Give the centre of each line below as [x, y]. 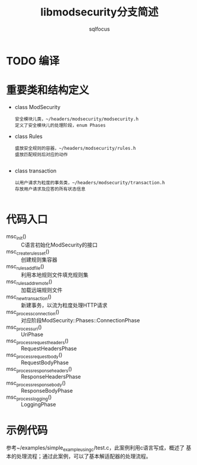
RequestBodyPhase [45, 363]
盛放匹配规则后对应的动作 [41, 155]
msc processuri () [24, 328]
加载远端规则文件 [42, 290]
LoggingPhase [38, 405]
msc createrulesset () [28, 252]
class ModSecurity [38, 107]
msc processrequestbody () [34, 355]
